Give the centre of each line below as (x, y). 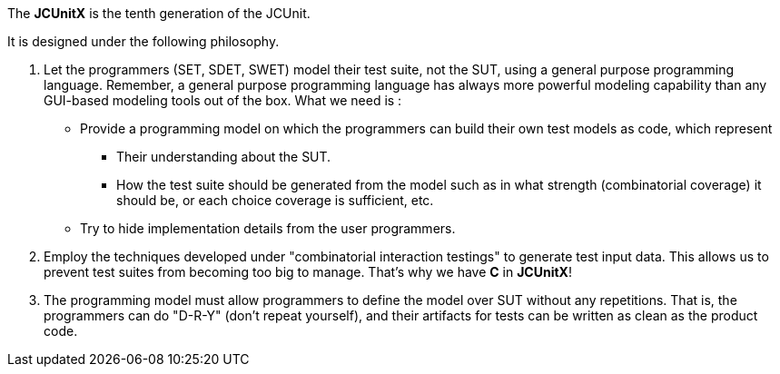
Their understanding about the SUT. (224, 157)
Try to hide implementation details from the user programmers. (268, 228)
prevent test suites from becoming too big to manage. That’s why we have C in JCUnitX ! (308, 272)
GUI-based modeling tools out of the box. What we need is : (223, 100)
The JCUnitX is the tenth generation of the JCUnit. (159, 13)
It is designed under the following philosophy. (143, 41)
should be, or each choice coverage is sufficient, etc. (275, 200)
